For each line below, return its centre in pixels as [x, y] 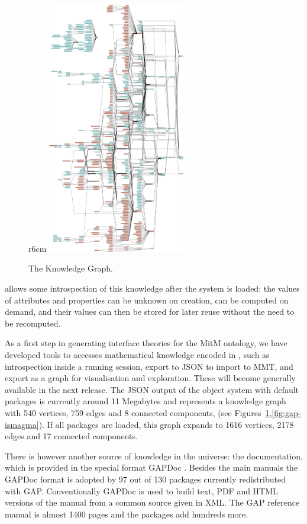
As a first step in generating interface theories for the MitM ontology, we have [146, 343]
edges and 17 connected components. [71, 436]
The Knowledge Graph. [71, 268]
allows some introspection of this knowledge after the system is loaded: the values [152, 288]
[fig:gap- [286, 413]
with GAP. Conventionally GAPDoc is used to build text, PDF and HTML [141, 491]
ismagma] [22, 424]
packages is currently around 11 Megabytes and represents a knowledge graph [146, 401]
